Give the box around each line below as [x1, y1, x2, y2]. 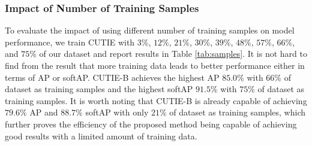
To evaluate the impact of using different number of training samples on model [5, 24, 295, 36]
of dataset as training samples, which [169, 106, 305, 118]
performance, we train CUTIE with [5, 35, 135, 48]
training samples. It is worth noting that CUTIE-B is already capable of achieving [5, 94, 307, 107]
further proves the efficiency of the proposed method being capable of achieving [5, 117, 297, 130]
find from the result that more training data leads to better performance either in [5, 59, 305, 71]
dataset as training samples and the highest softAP [5, 83, 193, 95]
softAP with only [85, 106, 149, 118]
